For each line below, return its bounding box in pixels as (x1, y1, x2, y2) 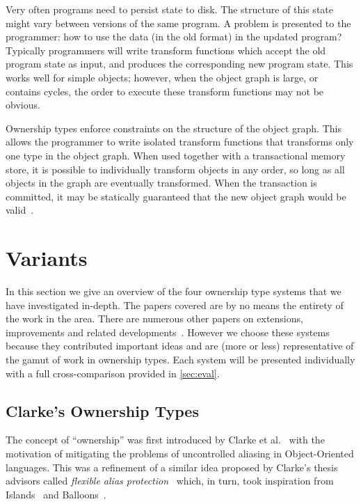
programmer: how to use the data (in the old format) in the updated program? (6, 29, 342, 44)
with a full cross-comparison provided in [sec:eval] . (6, 365, 220, 380)
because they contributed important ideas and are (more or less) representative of (6, 338, 354, 353)
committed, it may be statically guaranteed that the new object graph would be (6, 189, 346, 203)
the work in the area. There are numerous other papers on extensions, (6, 311, 303, 326)
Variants (6, 244, 88, 272)
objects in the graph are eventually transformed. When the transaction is (6, 175, 317, 190)
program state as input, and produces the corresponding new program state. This (6, 56, 353, 71)
